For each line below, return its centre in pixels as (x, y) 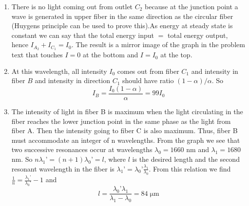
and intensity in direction (72, 80)
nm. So (22, 159)
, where (115, 159)
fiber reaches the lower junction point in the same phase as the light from (121, 121)
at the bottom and (111, 55)
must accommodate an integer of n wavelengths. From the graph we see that (126, 140)
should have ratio (148, 80)
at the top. (176, 55)
